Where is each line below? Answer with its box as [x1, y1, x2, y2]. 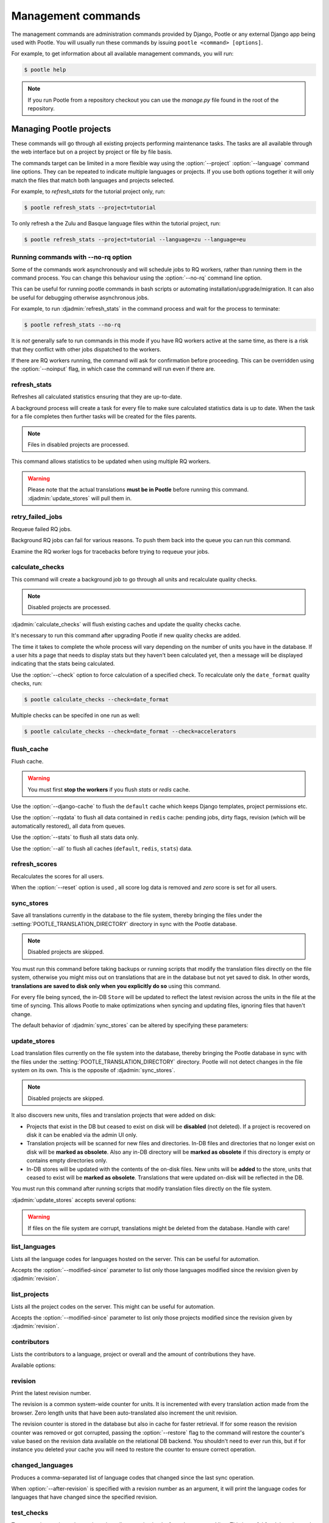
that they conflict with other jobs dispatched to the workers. [11, 345, 161, 353]
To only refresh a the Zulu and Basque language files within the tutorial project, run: [11, 219, 221, 227]
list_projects [11, 1290, 49, 1299]
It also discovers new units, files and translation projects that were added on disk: [11, 1112, 216, 1119]
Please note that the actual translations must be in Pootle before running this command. [27, 486, 249, 493]
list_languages [11, 1243, 56, 1251]
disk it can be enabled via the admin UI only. [26, 1131, 138, 1139]
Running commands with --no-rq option [11, 253, 132, 261]
